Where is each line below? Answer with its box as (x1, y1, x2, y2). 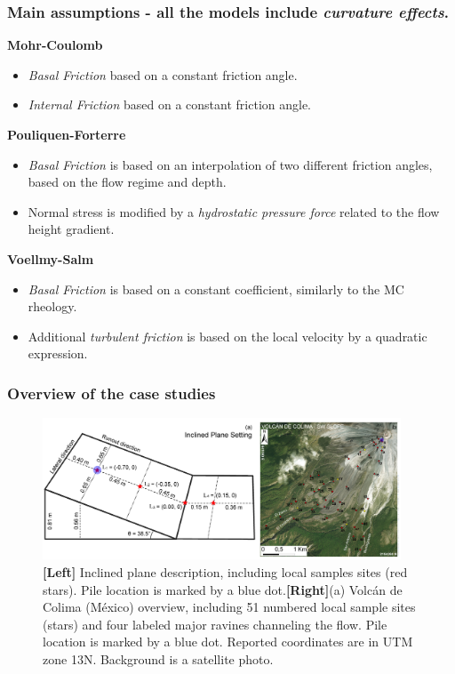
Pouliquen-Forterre (7, 125, 126, 143)
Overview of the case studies (7, 381, 216, 404)
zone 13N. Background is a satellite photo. (43, 650, 274, 669)
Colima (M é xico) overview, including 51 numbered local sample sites (43, 598, 416, 616)
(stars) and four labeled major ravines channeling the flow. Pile (43, 614, 387, 633)
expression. (28, 344, 88, 363)
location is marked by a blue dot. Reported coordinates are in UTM (43, 632, 413, 651)
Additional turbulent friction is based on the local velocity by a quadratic (28, 326, 427, 345)
